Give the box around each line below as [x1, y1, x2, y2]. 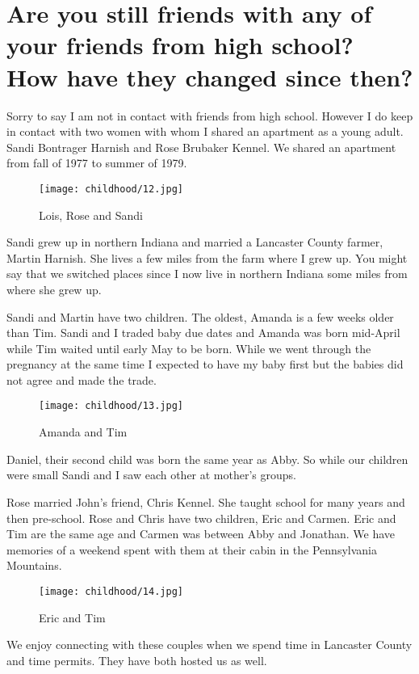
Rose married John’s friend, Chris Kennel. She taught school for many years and [6, 493, 405, 510]
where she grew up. [6, 280, 102, 297]
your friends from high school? [6, 28, 354, 61]
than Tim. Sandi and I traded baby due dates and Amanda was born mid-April [6, 324, 400, 341]
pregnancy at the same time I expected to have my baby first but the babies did [6, 356, 404, 373]
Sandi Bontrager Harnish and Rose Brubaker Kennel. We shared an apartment [6, 138, 396, 155]
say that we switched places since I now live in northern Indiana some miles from [6, 265, 408, 282]
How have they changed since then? [6, 60, 413, 93]
